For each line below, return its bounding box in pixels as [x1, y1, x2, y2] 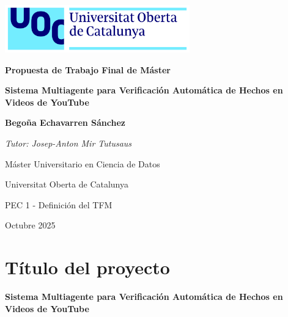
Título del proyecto [5, 255, 170, 280]
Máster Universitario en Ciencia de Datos [5, 157, 160, 170]
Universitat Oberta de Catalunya [5, 178, 129, 191]
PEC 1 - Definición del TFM [5, 198, 113, 211]
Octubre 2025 [5, 219, 56, 231]
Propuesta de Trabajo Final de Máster [5, 63, 171, 76]
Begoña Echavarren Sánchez [5, 116, 125, 129]
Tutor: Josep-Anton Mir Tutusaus [5, 136, 132, 149]
